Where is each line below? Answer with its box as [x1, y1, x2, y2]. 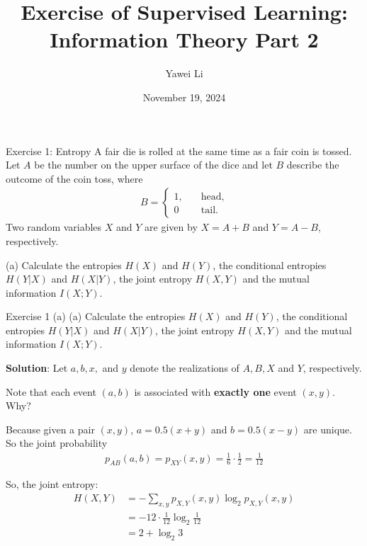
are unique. [303, 421, 352, 436]
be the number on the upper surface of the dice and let [34, 157, 273, 172]
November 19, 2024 [142, 89, 226, 104]
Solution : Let [6, 360, 68, 375]
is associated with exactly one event [134, 384, 297, 399]
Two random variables [6, 220, 102, 234]
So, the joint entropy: [6, 477, 98, 491]
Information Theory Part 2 [50, 25, 319, 54]
